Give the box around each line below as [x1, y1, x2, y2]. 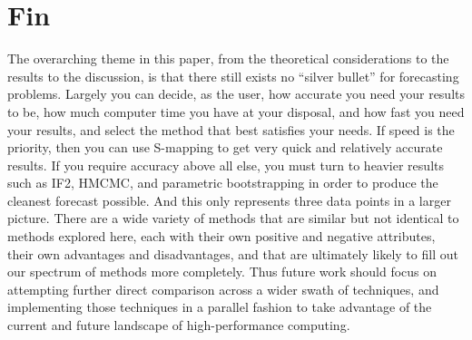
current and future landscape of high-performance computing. [7, 316, 350, 335]
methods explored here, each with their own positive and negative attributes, [7, 227, 436, 246]
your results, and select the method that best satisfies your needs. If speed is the [7, 120, 455, 139]
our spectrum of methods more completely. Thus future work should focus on [7, 262, 438, 281]
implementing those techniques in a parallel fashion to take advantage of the [7, 297, 432, 316]
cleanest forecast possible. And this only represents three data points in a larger [7, 190, 451, 209]
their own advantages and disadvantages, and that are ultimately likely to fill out [7, 244, 458, 263]
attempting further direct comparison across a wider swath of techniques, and [7, 279, 439, 298]
